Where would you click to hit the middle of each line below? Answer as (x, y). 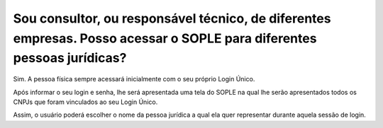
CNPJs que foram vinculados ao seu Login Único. (85, 102)
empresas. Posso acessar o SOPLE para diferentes (165, 38)
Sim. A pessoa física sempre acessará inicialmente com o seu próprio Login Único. (134, 79)
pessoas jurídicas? (70, 58)
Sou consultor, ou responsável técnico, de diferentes (172, 18)
